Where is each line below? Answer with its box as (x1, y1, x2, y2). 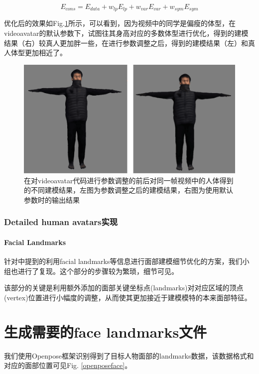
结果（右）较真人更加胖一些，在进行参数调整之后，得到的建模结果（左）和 (4, 37, 248, 48)
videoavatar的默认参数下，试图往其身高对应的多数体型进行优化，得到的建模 (4, 28, 249, 38)
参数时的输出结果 (24, 194, 80, 205)
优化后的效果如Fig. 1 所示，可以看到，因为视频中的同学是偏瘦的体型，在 (4, 18, 236, 28)
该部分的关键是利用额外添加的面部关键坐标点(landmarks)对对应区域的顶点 (4, 282, 244, 293)
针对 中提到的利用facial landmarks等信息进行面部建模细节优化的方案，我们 (4, 256, 243, 266)
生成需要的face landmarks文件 (4, 321, 207, 342)
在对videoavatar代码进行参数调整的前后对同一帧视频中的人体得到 (24, 175, 234, 185)
